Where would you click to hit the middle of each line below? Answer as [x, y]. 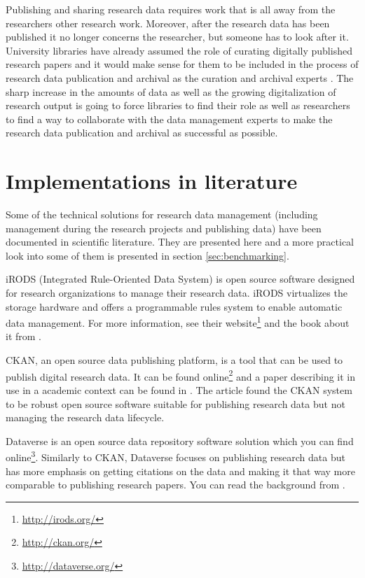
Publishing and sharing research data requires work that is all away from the [171, 9]
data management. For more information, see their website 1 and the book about [178, 322]
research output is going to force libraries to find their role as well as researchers [178, 105]
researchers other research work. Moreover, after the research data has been [168, 23]
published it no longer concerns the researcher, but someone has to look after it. [177, 37]
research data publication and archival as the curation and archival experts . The [180, 77]
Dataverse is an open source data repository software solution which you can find [180, 440]
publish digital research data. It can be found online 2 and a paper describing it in [181, 375]
